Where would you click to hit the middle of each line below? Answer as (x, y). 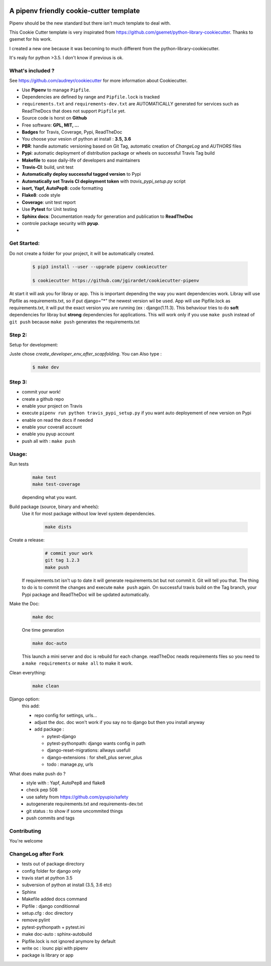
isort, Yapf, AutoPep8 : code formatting (62, 188)
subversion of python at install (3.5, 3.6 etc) (67, 885)
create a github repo (43, 399)
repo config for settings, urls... (66, 715)
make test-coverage (56, 484)
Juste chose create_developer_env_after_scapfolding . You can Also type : (86, 354)
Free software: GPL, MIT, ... (50, 125)
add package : (49, 729)
